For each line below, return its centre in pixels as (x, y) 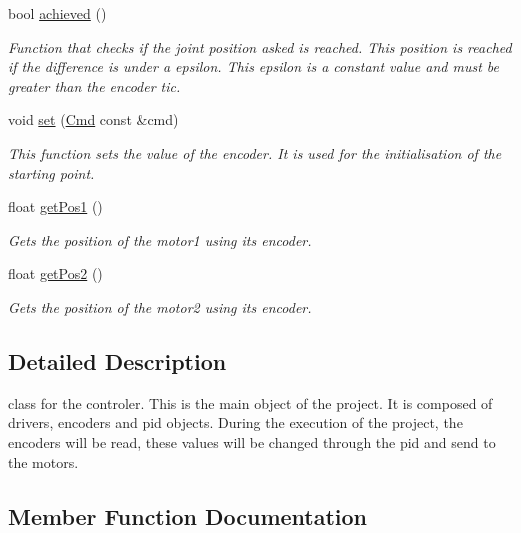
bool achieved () (57, 13)
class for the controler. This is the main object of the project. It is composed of (250, 402)
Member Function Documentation (188, 515)
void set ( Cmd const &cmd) (93, 119)
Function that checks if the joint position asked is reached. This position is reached (260, 46)
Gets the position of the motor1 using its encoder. (160, 239)
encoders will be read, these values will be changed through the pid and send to (252, 441)
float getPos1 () (55, 206)
